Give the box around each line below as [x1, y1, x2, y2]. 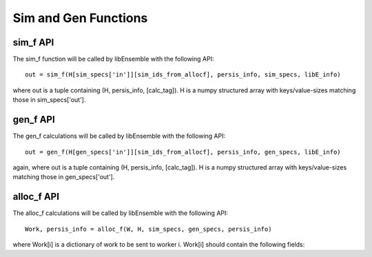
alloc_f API [12, 191, 60, 203]
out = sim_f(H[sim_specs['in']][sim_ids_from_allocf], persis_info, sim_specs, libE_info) [25, 71, 341, 79]
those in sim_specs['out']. [12, 96, 86, 104]
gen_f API [12, 114, 55, 125]
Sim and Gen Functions [12, 10, 148, 25]
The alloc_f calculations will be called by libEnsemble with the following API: [12, 209, 229, 217]
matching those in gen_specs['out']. [12, 173, 115, 181]
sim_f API [12, 37, 54, 48]
